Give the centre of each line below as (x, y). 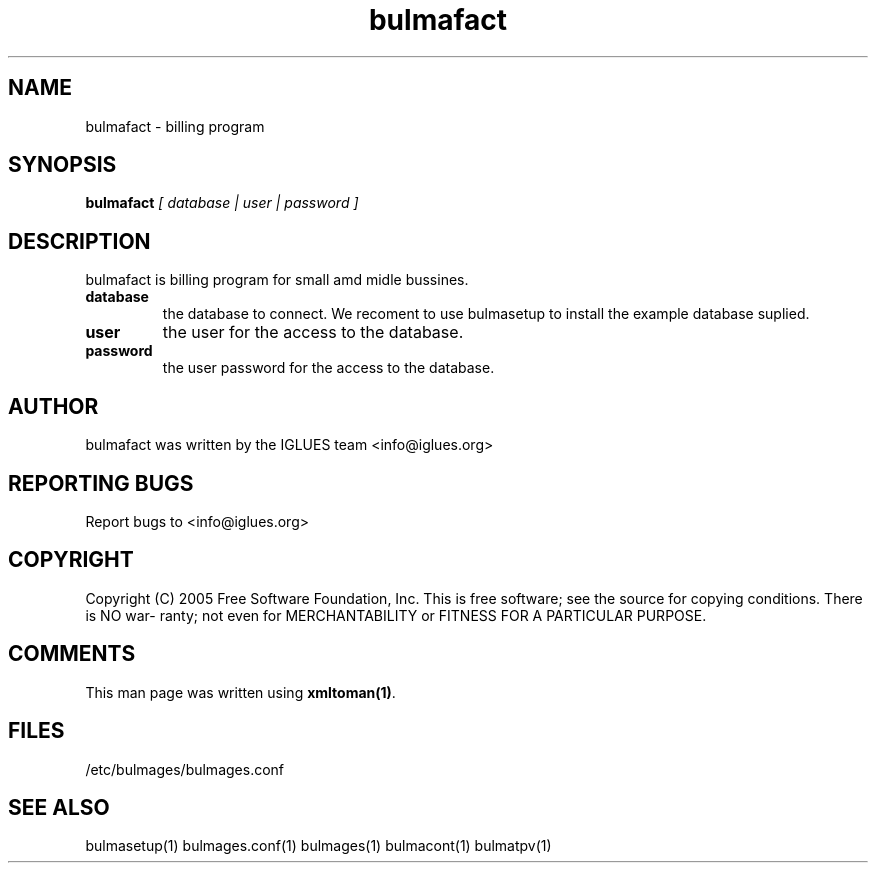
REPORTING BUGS (101, 483)
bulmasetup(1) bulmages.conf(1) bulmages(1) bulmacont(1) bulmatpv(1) (318, 846)
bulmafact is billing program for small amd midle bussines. (277, 280)
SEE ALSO (59, 807)
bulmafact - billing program (175, 126)
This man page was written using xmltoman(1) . (240, 692)
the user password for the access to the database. (328, 368)
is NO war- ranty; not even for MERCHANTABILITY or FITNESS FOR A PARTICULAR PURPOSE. (396, 615)
